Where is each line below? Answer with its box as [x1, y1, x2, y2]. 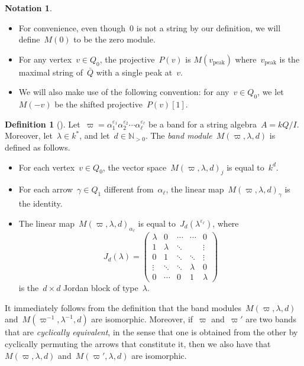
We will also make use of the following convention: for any [18, 86, 229, 98]
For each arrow [18, 183, 73, 195]
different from [104, 183, 154, 195]
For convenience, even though [18, 21, 126, 34]
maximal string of [18, 66, 83, 78]
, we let [257, 86, 284, 98]
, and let [79, 129, 110, 142]
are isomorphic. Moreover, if [91, 313, 193, 325]
